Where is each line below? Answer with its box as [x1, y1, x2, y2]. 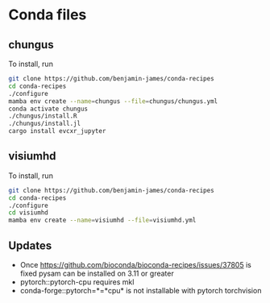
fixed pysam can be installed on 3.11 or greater [19, 268, 175, 278]
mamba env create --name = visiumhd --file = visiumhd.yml [8, 216, 197, 225]
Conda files [8, 6, 87, 24]
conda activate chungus [8, 105, 89, 113]
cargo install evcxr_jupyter [8, 127, 106, 135]
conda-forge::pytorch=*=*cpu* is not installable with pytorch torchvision [19, 286, 262, 295]
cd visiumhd [8, 209, 48, 217]
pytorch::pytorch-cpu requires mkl [19, 277, 135, 287]
